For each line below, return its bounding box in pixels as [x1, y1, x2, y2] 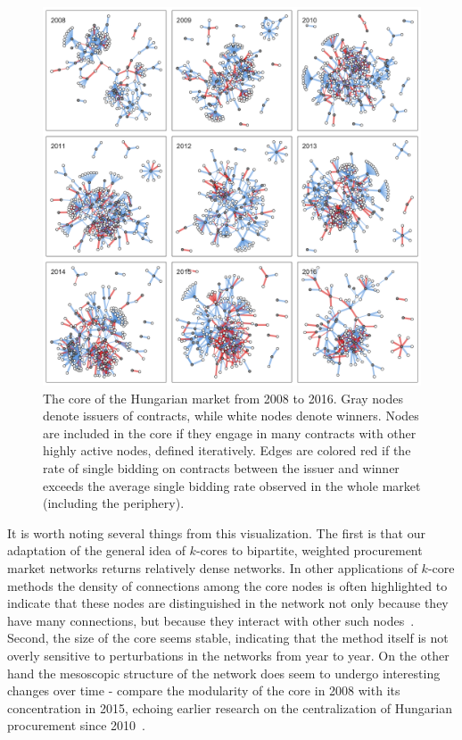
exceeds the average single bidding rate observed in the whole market [43, 476, 421, 495]
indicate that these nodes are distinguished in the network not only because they [7, 594, 449, 612]
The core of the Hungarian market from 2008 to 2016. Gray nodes [43, 388, 404, 407]
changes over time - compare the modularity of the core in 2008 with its [7, 681, 400, 700]
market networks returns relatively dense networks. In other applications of [7, 558, 417, 577]
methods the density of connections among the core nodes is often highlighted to [7, 576, 448, 594]
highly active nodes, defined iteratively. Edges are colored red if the [43, 441, 411, 460]
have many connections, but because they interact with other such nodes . [7, 611, 415, 629]
